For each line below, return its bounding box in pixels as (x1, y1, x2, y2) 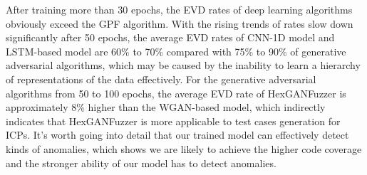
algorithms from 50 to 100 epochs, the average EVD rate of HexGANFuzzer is (6, 85, 346, 100)
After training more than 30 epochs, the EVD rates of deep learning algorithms (6, 2, 353, 16)
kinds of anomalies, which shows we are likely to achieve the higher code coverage (6, 141, 362, 156)
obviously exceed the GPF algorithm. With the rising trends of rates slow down (6, 16, 353, 31)
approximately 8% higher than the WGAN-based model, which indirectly (6, 100, 326, 115)
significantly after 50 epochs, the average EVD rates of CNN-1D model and (6, 30, 335, 45)
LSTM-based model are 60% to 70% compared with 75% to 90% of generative (6, 43, 346, 58)
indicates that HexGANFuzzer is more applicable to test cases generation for (6, 113, 341, 128)
